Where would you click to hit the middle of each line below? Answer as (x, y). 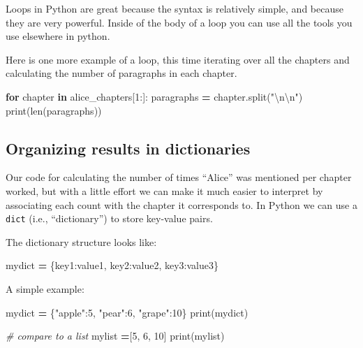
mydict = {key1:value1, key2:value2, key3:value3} (112, 265)
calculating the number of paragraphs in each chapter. (121, 73)
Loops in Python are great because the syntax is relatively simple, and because (175, 8)
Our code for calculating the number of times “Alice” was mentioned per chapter (179, 177)
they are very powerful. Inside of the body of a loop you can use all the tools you (179, 22)
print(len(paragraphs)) (54, 110)
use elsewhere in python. (58, 36)
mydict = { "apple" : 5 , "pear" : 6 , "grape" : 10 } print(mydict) (127, 312)
